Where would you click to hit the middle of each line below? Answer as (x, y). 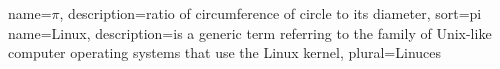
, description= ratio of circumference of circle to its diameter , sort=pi (270, 13)
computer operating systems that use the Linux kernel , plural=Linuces (225, 52)
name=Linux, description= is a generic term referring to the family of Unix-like (250, 32)
